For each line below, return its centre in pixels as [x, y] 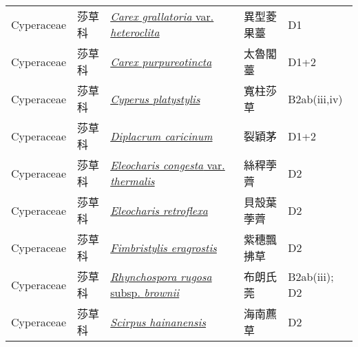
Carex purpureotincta [161, 61]
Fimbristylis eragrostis [164, 247]
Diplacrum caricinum [161, 136]
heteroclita [135, 32]
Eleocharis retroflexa [159, 210]
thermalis [133, 181]
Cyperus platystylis [155, 98]
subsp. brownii [145, 292]
